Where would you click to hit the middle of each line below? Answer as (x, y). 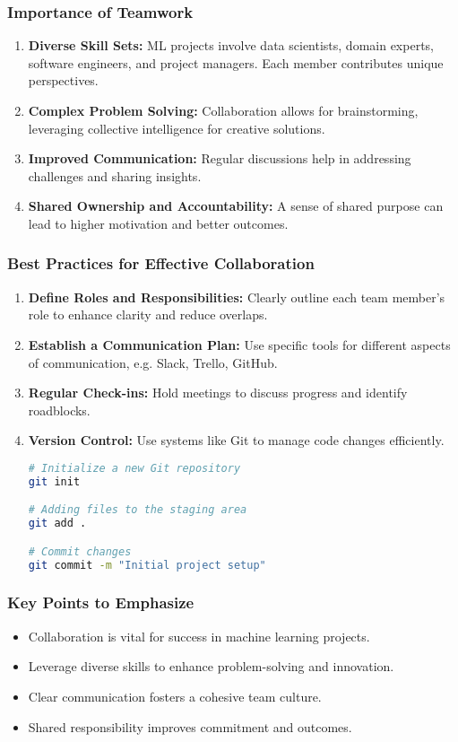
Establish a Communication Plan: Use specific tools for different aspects (239, 344)
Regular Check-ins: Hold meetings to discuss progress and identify (218, 393)
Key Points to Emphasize (101, 602)
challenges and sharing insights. (115, 175)
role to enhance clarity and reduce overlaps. (148, 314)
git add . (57, 524)
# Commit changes (80, 551)
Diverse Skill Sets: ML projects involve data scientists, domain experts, (231, 45)
